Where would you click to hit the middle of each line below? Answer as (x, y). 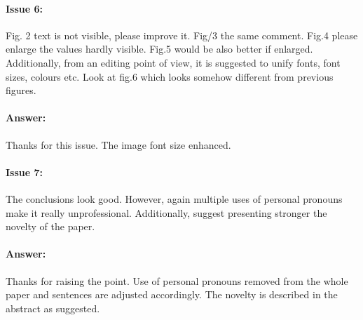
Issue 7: (25, 172)
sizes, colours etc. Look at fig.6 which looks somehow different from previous (170, 76)
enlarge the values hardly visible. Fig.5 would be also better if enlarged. (159, 49)
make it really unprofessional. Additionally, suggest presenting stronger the (166, 212)
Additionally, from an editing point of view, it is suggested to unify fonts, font (173, 62)
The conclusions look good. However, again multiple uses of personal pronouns (174, 198)
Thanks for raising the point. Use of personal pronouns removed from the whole (177, 280)
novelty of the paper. (50, 226)
